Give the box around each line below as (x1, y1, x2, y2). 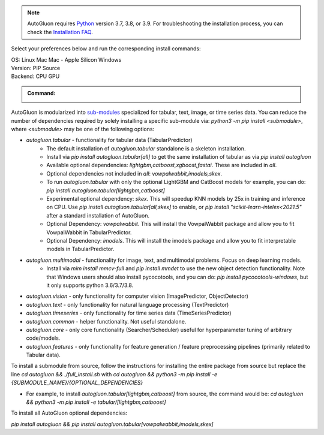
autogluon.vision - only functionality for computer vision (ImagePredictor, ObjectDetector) (26, 292, 249, 300)
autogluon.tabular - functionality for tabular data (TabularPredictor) (26, 137, 193, 144)
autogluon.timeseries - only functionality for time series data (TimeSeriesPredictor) (26, 309, 232, 317)
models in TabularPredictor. (46, 246, 115, 253)
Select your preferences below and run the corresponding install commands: (11, 45, 201, 52)
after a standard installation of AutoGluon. (46, 212, 150, 219)
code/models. (26, 334, 61, 342)
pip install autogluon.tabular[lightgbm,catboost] (46, 186, 165, 194)
